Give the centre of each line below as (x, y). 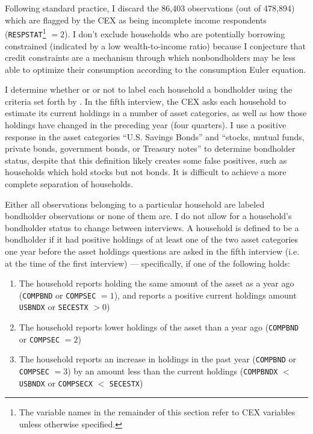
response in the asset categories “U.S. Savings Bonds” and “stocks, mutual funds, (155, 136)
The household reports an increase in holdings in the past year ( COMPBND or (158, 359)
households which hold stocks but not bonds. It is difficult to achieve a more (146, 172)
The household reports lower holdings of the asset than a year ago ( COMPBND (159, 327)
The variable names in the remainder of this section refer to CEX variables (157, 412)
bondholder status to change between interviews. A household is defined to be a (152, 227)
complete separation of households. (69, 184)
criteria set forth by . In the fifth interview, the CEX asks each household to (146, 101)
